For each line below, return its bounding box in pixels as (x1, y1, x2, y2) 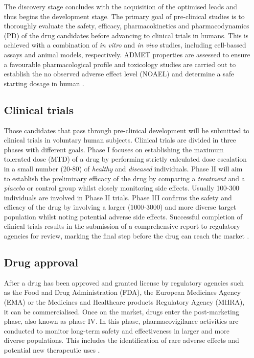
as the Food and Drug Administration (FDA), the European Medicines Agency (4, 287, 241, 297)
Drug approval (4, 255, 78, 270)
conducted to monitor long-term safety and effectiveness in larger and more (4, 325, 230, 335)
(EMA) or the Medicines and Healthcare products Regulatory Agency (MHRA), (4, 297, 245, 307)
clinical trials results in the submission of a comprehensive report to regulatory (4, 221, 240, 231)
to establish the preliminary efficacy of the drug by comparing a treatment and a (4, 173, 245, 183)
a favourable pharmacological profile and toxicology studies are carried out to (4, 59, 236, 69)
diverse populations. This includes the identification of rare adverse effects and (4, 335, 239, 345)
